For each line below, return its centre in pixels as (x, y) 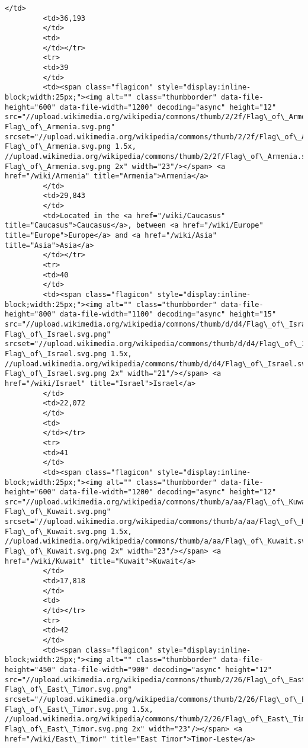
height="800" (30, 314)
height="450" (30, 669)
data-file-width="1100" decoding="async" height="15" (168, 314)
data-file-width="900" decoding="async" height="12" (166, 669)
